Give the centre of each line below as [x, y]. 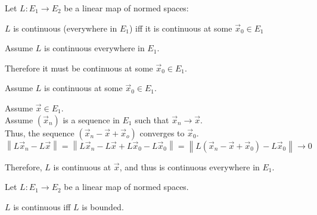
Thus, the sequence [40, 133]
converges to [162, 133]
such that [152, 119]
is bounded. [103, 206]
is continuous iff [42, 206]
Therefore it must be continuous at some [79, 68]
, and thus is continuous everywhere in [189, 166]
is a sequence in [91, 119]
